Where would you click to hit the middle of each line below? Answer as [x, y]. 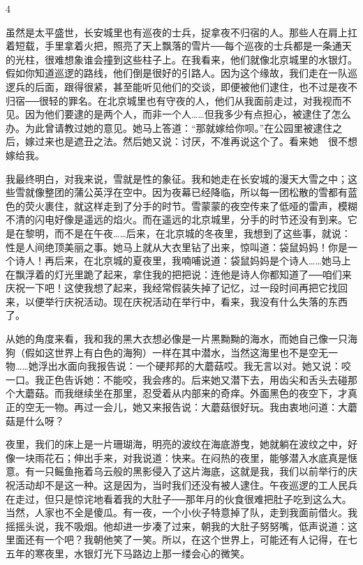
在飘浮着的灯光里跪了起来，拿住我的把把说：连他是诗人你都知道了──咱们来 [179, 274]
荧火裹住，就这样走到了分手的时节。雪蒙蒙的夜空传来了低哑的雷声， [181, 205]
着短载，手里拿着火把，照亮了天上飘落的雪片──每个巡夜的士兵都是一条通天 [179, 46]
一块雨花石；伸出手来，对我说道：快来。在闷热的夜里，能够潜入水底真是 [181, 457]
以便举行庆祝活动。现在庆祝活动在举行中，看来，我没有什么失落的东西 [186, 301]
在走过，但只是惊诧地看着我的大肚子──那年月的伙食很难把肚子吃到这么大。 [179, 498]
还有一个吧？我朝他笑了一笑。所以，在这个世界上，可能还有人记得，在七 [191, 540]
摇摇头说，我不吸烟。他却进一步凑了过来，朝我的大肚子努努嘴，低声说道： [177, 526]
